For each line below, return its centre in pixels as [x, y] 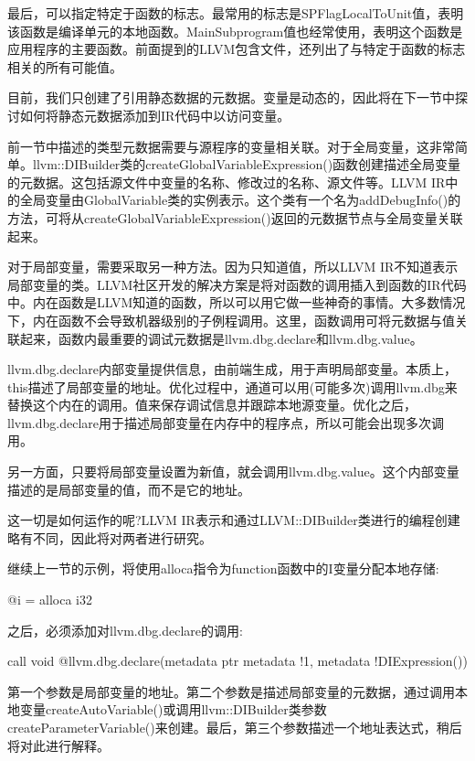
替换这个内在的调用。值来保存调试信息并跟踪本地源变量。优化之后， [212, 405]
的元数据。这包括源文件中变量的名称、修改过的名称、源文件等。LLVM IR [227, 182]
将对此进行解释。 [58, 745]
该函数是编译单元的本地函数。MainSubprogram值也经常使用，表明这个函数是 [235, 31]
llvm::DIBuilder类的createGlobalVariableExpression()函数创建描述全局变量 [247, 164]
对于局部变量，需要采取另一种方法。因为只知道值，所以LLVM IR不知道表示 [233, 267]
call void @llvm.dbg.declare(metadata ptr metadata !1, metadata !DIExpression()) [237, 661]
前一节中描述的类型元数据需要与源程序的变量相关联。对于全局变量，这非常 [231, 146]
